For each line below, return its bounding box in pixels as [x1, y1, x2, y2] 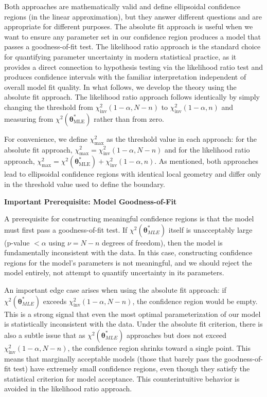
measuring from [4, 113, 54, 124]
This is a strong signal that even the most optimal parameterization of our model [4, 308, 261, 319]
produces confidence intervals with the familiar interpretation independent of [4, 71, 246, 82]
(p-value [4, 237, 30, 248]
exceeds [43, 295, 67, 306]
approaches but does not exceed [126, 329, 227, 340]
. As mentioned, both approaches [154, 156, 258, 166]
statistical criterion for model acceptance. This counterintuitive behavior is [4, 373, 240, 384]
